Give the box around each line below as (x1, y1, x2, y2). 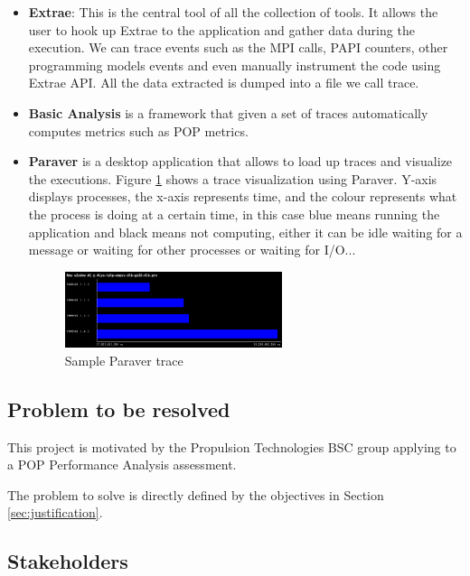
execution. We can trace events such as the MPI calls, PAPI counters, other (28, 38, 448, 57)
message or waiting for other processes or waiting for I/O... (28, 240, 356, 259)
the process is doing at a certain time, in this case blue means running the (28, 204, 440, 223)
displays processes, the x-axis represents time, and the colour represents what (28, 187, 457, 206)
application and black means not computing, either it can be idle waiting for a (28, 222, 463, 241)
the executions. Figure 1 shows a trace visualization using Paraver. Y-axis (28, 169, 437, 188)
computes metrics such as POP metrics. (28, 121, 249, 140)
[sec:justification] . (7, 503, 103, 522)
